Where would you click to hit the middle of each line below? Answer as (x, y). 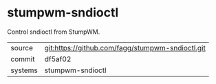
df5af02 (58, 59)
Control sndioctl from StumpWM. (54, 32)
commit (23, 59)
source (22, 48)
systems (24, 70)
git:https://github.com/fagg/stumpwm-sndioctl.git (125, 48)
